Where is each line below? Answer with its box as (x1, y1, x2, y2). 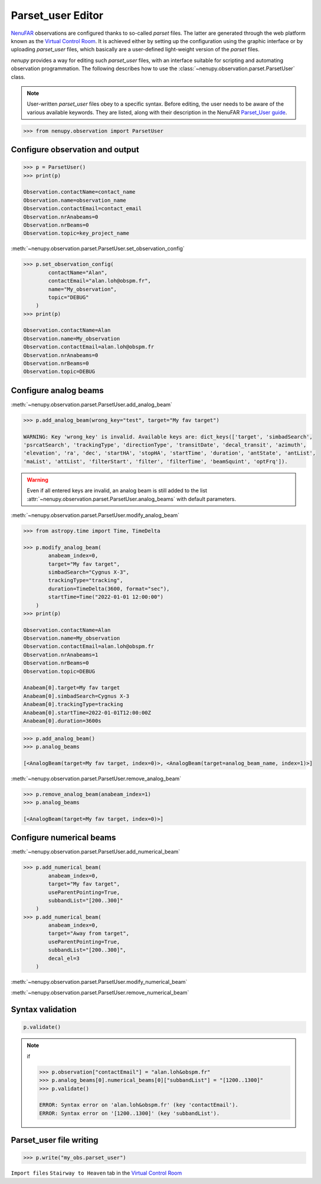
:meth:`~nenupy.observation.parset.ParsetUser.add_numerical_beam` (11, 848, 181, 855)
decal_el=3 (48, 955, 80, 961)
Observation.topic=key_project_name (23, 230, 130, 237)
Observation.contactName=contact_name (23, 189, 136, 195)
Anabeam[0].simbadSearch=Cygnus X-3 (23, 692, 130, 699)
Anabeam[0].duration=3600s (23, 717, 101, 724)
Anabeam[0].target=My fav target (23, 685, 120, 691)
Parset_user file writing (11, 1135, 99, 1145)
